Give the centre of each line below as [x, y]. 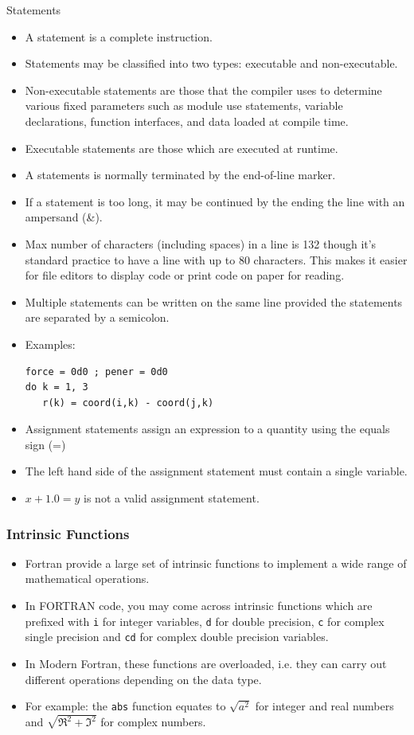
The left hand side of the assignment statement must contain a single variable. [216, 471]
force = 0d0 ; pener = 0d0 [96, 371]
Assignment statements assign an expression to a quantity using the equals [207, 429]
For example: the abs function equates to [125, 706]
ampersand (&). [64, 217]
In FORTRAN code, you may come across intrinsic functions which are [199, 606]
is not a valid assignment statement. [172, 498]
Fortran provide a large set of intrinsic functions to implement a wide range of [216, 563]
